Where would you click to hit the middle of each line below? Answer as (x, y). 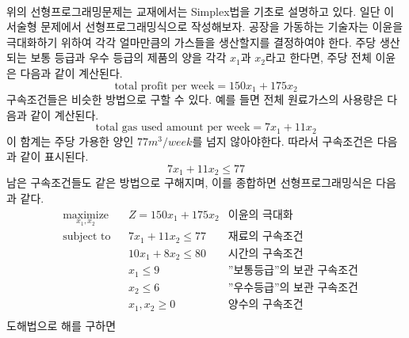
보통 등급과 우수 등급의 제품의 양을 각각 (128, 57)
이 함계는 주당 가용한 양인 (70, 141)
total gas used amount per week (173, 128)
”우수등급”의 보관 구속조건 (293, 288)
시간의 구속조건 (266, 254)
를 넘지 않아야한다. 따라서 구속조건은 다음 (295, 141)
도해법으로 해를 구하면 (61, 325)
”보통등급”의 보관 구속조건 (293, 271)
